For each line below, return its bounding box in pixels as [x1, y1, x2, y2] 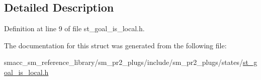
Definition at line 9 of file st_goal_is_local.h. [4, 23, 145, 34]
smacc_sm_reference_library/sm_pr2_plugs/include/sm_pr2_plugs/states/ [4, 57, 243, 67]
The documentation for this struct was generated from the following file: [4, 40, 227, 50]
